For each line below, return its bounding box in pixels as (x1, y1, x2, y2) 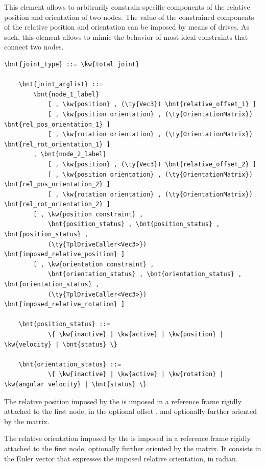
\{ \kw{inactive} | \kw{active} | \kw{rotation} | (47, 371, 224, 378)
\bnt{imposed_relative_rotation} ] (4, 301, 125, 308)
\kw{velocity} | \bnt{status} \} (4, 340, 117, 348)
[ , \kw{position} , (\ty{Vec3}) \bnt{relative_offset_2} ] (47, 160, 256, 168)
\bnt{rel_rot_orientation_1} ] (4, 140, 110, 148)
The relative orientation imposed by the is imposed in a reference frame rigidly (4, 433, 251, 444)
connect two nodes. (4, 41, 64, 52)
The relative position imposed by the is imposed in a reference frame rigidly (4, 396, 242, 406)
